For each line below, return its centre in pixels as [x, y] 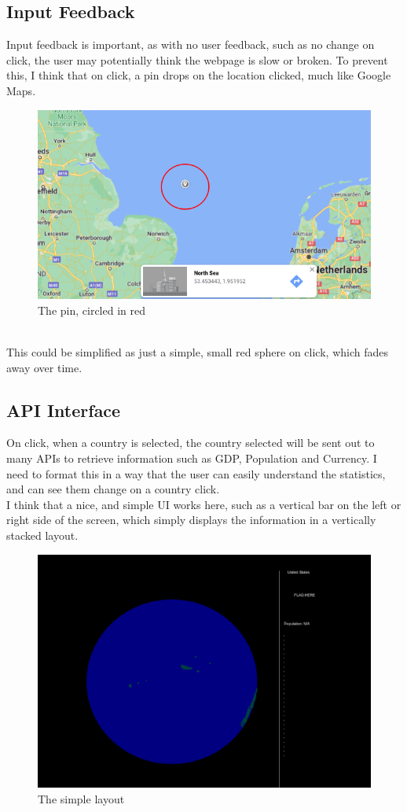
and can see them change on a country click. [113, 489]
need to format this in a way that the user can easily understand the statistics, [196, 473]
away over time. [44, 367]
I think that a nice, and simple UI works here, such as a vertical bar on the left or [204, 504]
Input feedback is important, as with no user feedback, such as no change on [191, 44]
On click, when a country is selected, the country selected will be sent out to [191, 443]
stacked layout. [42, 535]
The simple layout [81, 798]
